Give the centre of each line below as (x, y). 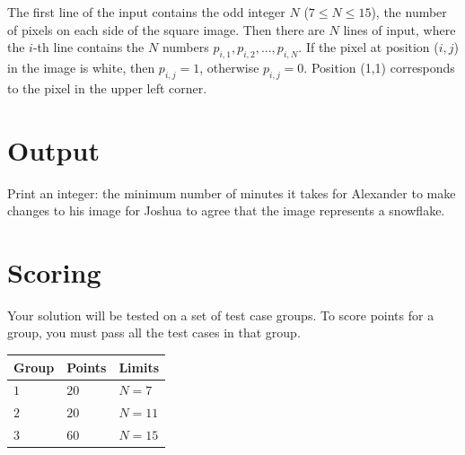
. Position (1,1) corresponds (379, 67)
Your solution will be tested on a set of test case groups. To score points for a (221, 315)
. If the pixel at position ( (368, 47)
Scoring (54, 271)
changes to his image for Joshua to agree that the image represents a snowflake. (226, 210)
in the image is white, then (81, 67)
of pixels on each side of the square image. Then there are (166, 29)
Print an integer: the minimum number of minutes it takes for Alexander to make (232, 192)
